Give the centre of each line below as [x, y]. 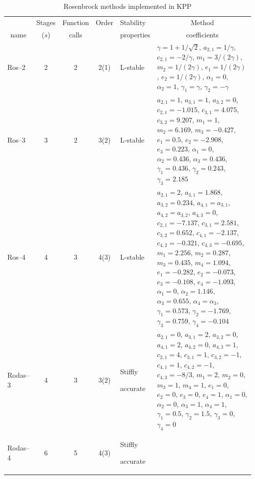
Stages [46, 22]
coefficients [202, 34]
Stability [133, 22]
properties [135, 34]
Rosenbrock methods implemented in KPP [127, 6]
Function [76, 22]
